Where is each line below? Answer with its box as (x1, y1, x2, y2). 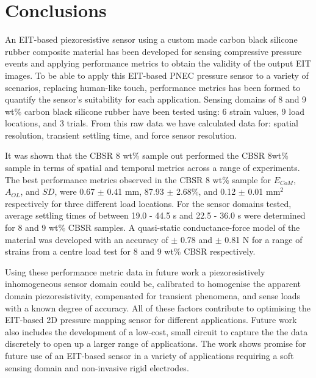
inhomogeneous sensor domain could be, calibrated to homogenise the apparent (5, 277, 301, 290)
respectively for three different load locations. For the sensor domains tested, (5, 197, 292, 209)
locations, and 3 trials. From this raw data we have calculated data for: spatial (5, 117, 298, 129)
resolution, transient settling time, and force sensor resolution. (5, 128, 237, 141)
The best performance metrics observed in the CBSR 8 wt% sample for (5, 173, 271, 186)
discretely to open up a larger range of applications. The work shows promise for (5, 337, 306, 350)
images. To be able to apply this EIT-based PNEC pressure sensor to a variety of (5, 68, 309, 81)
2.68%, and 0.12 (176, 185, 236, 198)
